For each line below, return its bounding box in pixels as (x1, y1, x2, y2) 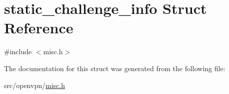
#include (4, 46, 32, 57)
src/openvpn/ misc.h (4, 80, 65, 90)
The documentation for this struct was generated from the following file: (4, 63, 225, 73)
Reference (4, 17, 73, 38)
